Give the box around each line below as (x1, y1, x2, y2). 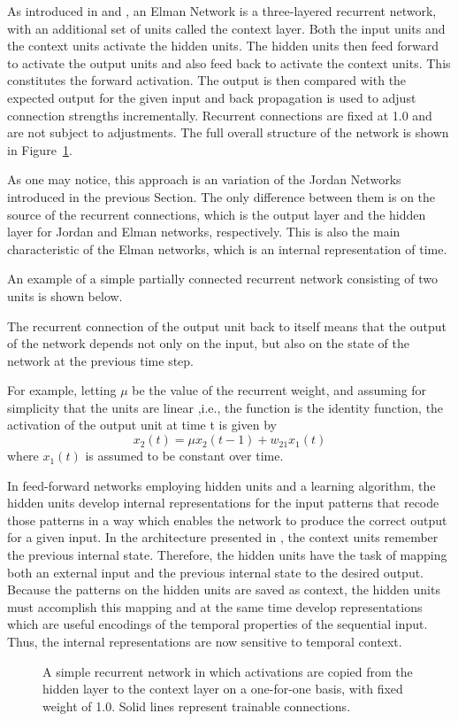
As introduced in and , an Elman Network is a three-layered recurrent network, (7, 2, 437, 19)
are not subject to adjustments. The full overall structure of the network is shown (7, 123, 449, 142)
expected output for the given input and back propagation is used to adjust (7, 88, 416, 106)
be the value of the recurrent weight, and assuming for (132, 381, 427, 399)
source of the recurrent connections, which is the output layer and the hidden (7, 205, 426, 223)
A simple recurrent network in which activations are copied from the (42, 662, 413, 680)
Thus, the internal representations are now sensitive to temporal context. (7, 632, 402, 650)
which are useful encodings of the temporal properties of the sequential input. (7, 615, 428, 633)
